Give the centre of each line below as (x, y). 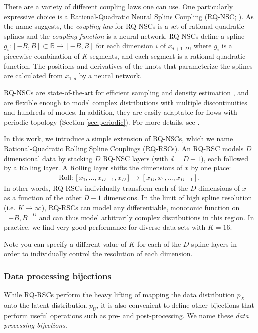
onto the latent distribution (46, 304)
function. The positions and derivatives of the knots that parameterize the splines (128, 66)
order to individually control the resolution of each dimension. (98, 253)
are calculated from (33, 76)
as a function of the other (43, 198)
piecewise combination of (42, 56)
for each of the (159, 244)
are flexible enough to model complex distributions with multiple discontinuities (126, 102)
